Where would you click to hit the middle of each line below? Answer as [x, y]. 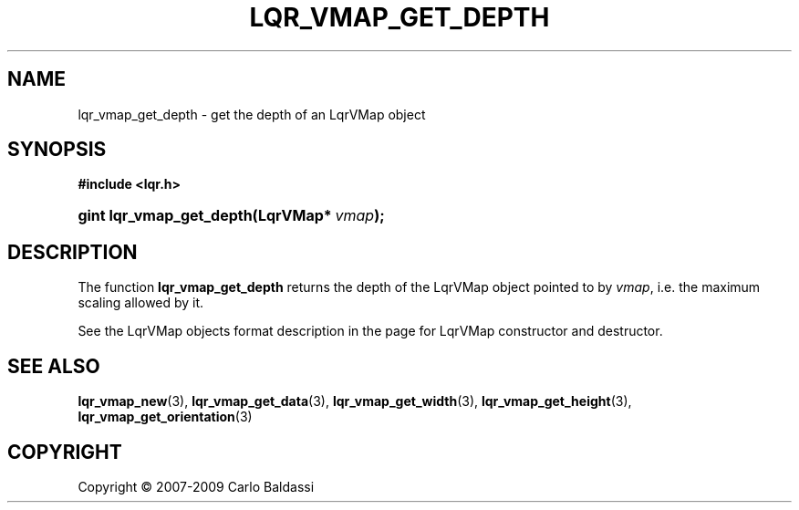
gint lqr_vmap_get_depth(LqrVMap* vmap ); [231, 216]
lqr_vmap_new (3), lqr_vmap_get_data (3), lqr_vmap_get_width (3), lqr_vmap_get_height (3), [355, 401]
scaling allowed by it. [141, 303]
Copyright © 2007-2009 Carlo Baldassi [196, 486]
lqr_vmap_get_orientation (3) [165, 417]
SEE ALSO [54, 366]
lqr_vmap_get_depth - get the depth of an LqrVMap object [252, 114]
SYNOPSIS [57, 150]
